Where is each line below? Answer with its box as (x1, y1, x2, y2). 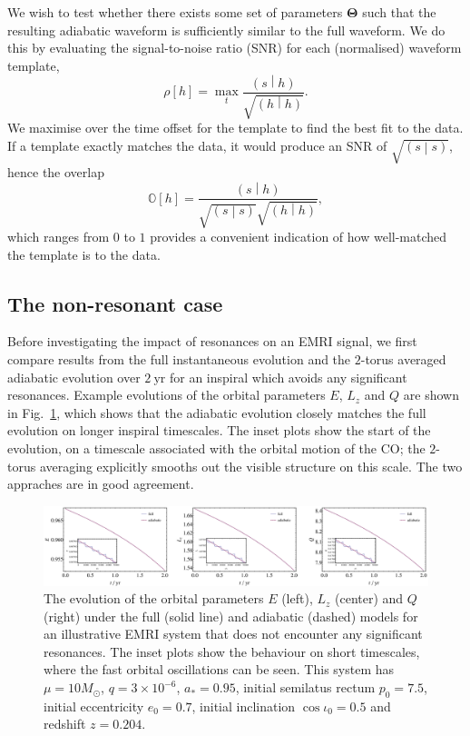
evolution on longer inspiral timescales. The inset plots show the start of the (7, 421, 431, 440)
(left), (281, 589, 313, 608)
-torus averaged (360, 349, 446, 368)
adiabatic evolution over (7, 367, 141, 386)
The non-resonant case (7, 289, 223, 317)
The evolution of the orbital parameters (44, 589, 264, 608)
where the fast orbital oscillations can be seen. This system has (44, 660, 395, 679)
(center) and (335, 589, 404, 608)
